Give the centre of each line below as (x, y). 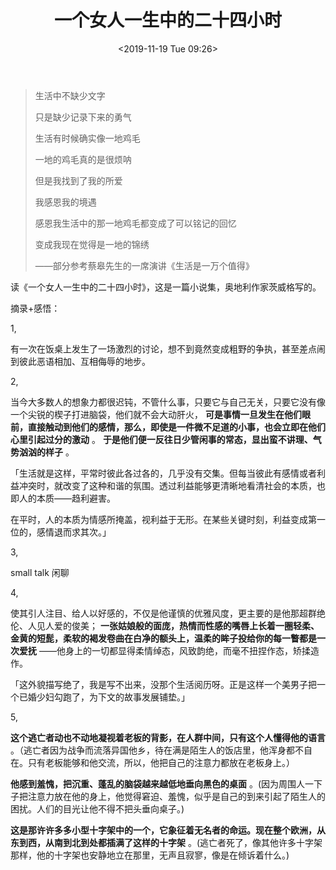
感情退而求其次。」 (74, 532)
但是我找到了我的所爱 (78, 180)
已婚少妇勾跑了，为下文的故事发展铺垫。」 (104, 697)
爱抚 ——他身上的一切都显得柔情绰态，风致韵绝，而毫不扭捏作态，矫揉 (164, 650)
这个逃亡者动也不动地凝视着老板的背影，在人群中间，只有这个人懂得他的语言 (168, 737)
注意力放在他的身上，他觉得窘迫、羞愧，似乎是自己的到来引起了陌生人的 (176, 796)
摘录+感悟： (35, 308)
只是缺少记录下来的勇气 (83, 117)
